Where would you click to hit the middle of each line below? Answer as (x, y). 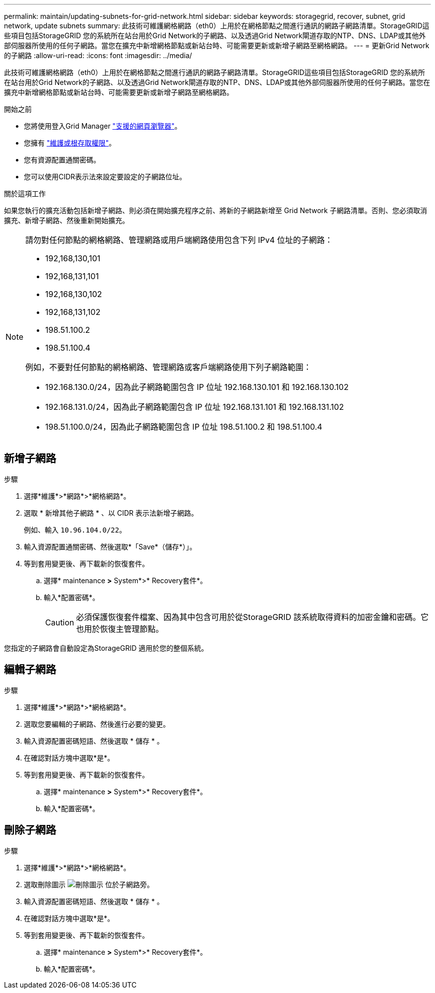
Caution (60, 622)
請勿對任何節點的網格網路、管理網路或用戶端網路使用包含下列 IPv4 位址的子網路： (179, 240)
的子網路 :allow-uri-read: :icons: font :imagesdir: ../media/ (98, 55)
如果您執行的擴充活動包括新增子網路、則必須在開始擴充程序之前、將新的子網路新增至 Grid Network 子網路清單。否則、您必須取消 (216, 210)
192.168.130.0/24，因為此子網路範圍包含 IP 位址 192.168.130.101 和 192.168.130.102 (197, 387)
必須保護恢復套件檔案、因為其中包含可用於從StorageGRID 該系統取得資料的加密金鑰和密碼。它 (252, 617)
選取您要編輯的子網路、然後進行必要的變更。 (97, 724)
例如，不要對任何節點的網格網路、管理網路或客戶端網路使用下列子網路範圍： (169, 367)
